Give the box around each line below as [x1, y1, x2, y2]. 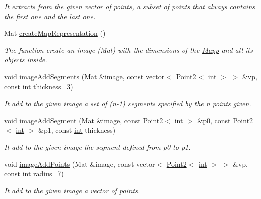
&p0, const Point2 [197, 115, 253, 125]
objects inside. [4, 54, 47, 65]
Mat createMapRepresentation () [4, 28, 106, 38]
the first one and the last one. [4, 11, 96, 21]
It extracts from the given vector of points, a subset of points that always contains [4, 1, 255, 11]
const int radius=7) [4, 168, 64, 179]
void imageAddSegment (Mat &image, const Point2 [4, 115, 163, 125]
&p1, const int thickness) [38, 125, 116, 135]
